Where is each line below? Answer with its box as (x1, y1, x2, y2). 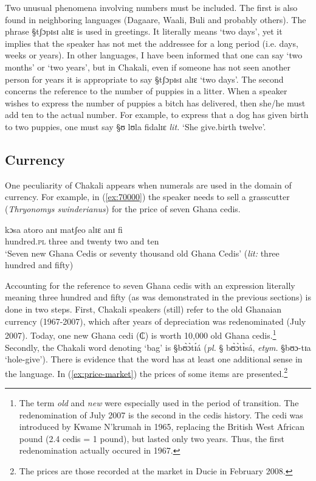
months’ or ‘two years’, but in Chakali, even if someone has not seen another (5, 60, 290, 73)
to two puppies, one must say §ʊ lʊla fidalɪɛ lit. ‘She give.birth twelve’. (5, 120, 266, 133)
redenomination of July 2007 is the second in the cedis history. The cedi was (19, 408, 303, 421)
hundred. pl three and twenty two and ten (5, 235, 159, 247)
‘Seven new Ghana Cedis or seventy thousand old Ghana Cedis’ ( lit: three (5, 246, 280, 259)
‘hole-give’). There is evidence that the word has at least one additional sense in (5, 353, 303, 365)
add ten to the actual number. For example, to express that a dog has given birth (5, 108, 309, 121)
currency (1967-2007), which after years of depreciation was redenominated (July (5, 314, 306, 327)
